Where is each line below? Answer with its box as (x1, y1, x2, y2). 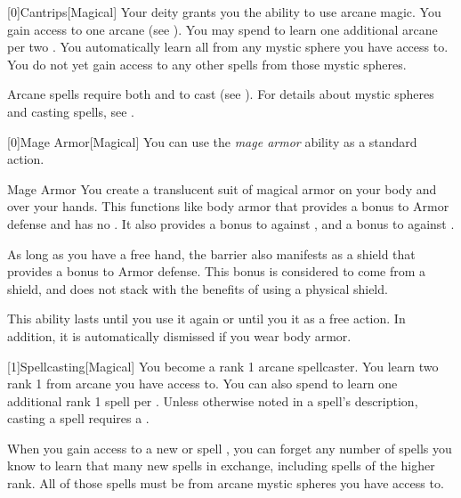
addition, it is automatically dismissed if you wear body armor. (7, 326, 352, 345)
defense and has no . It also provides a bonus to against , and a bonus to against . (7, 214, 455, 233)
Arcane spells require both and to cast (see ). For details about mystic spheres (7, 85, 434, 103)
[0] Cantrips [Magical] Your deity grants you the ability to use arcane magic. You (7, 3, 441, 20)
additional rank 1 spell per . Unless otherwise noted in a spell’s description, (7, 391, 418, 410)
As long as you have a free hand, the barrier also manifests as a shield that (7, 244, 416, 263)
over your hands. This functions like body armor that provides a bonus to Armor (7, 197, 449, 216)
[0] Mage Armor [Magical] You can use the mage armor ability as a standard (7, 132, 417, 151)
